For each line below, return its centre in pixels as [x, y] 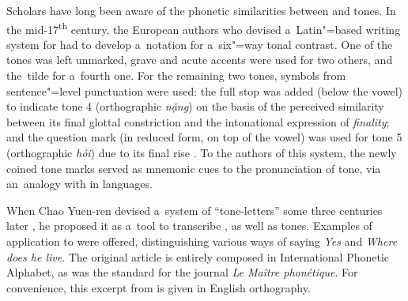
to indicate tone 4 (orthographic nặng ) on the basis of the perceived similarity [195, 106]
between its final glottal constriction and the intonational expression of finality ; [198, 121]
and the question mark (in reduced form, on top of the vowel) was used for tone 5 [204, 137]
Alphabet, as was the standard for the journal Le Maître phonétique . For [182, 272]
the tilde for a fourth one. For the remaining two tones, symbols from [176, 75]
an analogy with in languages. [79, 184]
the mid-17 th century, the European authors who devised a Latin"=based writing [204, 28]
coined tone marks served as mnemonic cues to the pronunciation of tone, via [194, 168]
